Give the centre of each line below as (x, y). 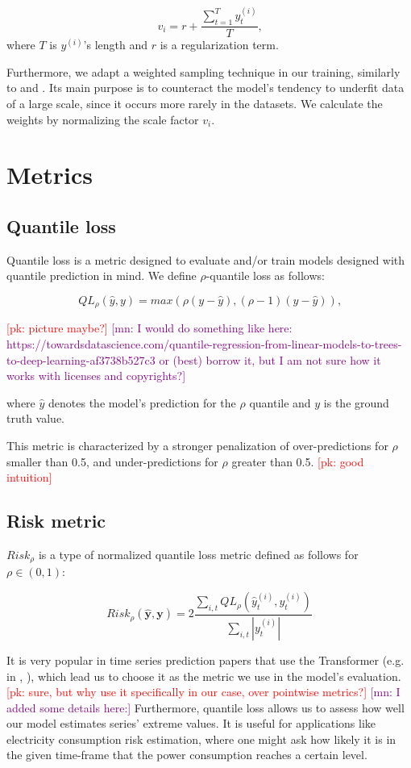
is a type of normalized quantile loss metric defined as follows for (198, 554)
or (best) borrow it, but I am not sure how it (270, 359)
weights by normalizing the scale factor (103, 119)
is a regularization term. (219, 45)
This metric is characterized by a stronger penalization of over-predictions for (197, 446)
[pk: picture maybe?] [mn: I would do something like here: (149, 328)
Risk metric (56, 521)
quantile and (280, 402)
